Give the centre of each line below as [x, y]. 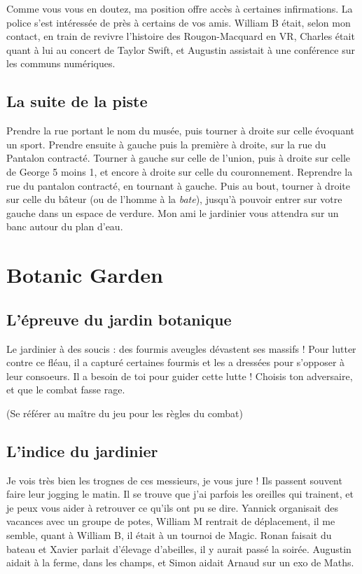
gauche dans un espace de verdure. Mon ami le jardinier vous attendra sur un [173, 212]
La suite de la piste [77, 101]
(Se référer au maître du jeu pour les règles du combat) [125, 413]
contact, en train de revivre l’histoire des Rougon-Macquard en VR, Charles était [181, 36]
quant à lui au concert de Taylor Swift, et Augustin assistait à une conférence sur [181, 49]
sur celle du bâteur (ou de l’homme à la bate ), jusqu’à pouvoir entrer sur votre [174, 199]
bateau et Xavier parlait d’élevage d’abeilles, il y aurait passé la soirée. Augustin [179, 548]
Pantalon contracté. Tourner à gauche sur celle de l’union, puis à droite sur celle [179, 158]
